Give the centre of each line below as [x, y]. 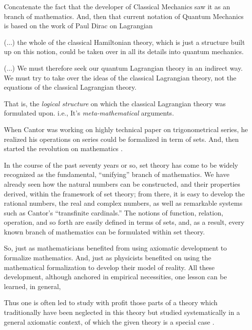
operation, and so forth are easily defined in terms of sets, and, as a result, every [124, 222]
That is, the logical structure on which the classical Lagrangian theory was [115, 103]
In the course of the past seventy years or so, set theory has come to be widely [121, 165]
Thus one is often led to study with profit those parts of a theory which [111, 302]
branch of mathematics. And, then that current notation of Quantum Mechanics [124, 16]
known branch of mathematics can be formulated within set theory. [105, 231]
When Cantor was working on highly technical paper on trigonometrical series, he [126, 129]
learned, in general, [32, 286]
